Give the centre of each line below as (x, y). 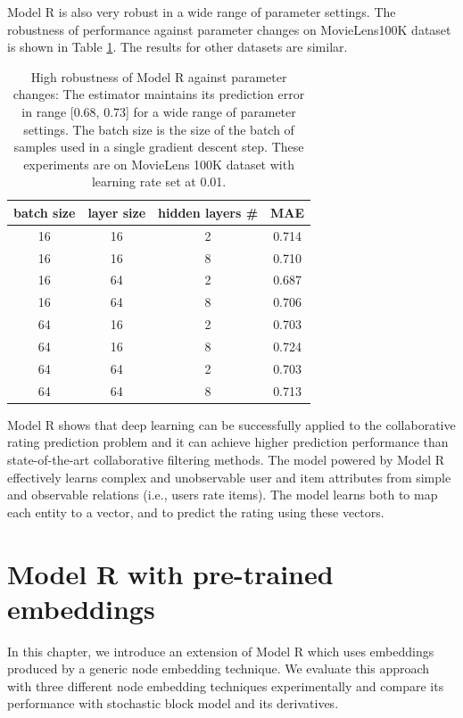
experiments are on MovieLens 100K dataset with (159, 164)
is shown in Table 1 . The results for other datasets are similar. (178, 47)
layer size (117, 212)
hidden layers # (208, 212)
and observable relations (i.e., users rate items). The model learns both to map (223, 495)
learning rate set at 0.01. (159, 182)
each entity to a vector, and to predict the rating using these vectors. (196, 512)
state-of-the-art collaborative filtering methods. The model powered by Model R (226, 459)
